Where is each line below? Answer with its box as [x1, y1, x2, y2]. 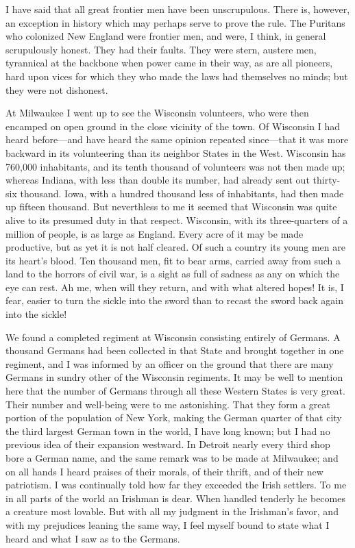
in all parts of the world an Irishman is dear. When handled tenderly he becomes [5, 490, 345, 505]
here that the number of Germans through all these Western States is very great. [5, 384, 345, 398]
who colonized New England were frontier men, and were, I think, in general [5, 29, 326, 43]
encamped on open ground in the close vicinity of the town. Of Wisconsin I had [5, 119, 340, 133]
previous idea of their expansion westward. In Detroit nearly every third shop [5, 437, 330, 451]
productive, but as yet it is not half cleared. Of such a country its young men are [5, 240, 345, 254]
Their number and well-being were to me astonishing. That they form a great [5, 397, 330, 411]
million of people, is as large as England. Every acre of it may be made [5, 226, 304, 240]
